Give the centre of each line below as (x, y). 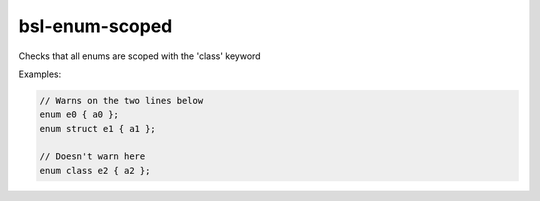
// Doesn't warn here (92, 156)
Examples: (40, 74)
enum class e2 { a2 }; (95, 170)
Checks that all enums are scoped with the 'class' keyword (139, 56)
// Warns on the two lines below (121, 100)
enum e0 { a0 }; (79, 114)
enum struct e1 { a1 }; (98, 128)
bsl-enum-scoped (95, 26)
